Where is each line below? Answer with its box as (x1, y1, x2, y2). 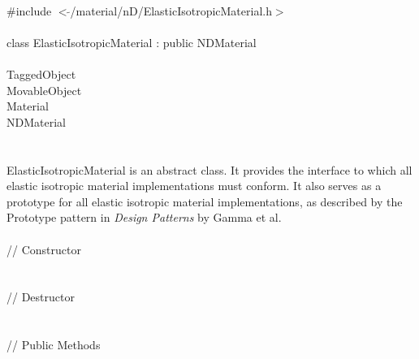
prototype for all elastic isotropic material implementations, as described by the (6, 192, 403, 210)
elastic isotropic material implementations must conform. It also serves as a (6, 177, 382, 194)
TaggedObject (6, 65, 76, 82)
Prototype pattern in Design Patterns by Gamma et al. (6, 209, 282, 226)
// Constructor (6, 240, 81, 257)
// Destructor (6, 288, 75, 305)
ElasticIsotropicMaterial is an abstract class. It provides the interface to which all (6, 161, 413, 178)
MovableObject (6, 81, 82, 98)
